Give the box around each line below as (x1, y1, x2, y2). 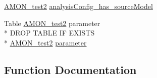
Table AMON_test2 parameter (4, 17, 100, 28)
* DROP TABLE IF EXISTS (4, 27, 95, 38)
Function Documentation (4, 61, 137, 77)
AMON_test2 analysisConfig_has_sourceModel (4, 1, 153, 11)
